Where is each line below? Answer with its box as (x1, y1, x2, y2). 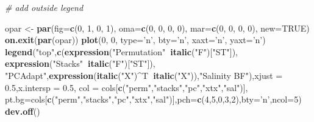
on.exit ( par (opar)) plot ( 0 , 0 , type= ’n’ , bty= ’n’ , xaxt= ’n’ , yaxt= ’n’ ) (5, 33, 266, 46)
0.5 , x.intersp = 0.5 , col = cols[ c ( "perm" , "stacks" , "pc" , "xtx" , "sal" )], (5, 81, 248, 93)
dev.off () (5, 104, 40, 117)
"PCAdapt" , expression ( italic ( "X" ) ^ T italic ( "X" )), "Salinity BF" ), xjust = (5, 69, 283, 81)
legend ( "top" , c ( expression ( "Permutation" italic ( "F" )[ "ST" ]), (5, 45, 238, 58)
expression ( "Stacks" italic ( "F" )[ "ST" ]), (5, 57, 155, 70)
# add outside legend (5, 1, 84, 13)
